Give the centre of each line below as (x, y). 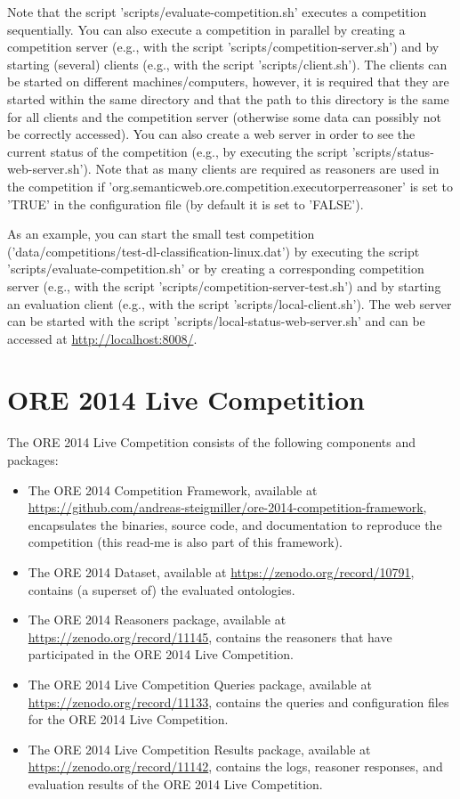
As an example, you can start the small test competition (161, 234)
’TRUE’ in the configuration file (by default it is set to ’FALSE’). (186, 204)
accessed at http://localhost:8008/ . (102, 338)
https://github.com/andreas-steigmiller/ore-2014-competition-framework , (227, 507)
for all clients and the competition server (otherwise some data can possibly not (224, 116)
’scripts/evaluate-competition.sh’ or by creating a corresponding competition (216, 269)
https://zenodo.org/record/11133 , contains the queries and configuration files (238, 701)
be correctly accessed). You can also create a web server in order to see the (211, 134)
